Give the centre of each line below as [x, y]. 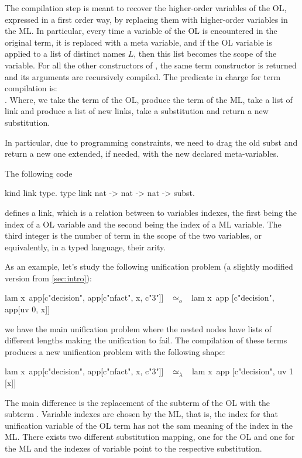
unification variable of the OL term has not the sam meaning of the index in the [149, 425]
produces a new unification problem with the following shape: [115, 351]
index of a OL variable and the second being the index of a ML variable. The [143, 224]
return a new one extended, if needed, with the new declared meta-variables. [142, 154]
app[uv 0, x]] [28, 309]
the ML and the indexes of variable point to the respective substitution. [133, 448]
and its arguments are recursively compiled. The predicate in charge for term [143, 76]
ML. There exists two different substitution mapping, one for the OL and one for [150, 437]
